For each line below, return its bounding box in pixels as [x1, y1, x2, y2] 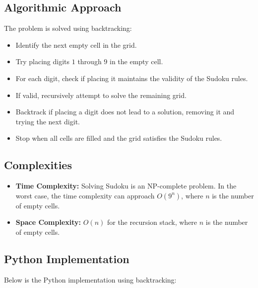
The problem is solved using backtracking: [4, 23, 132, 33]
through [77, 56, 102, 67]
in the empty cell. [110, 56, 163, 67]
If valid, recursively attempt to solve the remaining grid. [15, 90, 187, 100]
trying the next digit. [15, 116, 80, 126]
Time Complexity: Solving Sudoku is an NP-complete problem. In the [15, 181, 237, 191]
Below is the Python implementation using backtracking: [4, 274, 177, 285]
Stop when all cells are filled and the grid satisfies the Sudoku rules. [15, 133, 222, 143]
